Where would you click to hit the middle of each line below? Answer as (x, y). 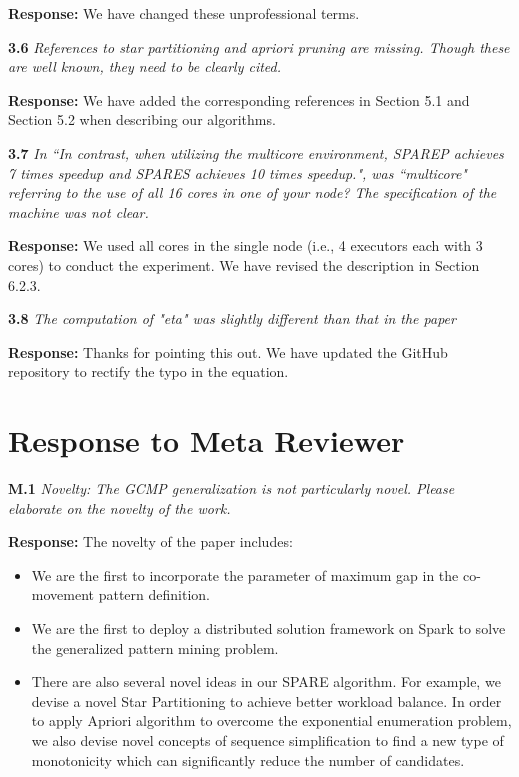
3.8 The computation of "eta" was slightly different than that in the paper (232, 318)
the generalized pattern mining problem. (155, 647)
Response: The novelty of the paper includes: (150, 541)
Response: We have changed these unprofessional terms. (184, 13)
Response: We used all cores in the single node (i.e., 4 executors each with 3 (245, 245)
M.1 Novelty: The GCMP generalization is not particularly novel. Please (231, 488)
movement (62, 594)
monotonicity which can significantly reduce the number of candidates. (248, 759)
